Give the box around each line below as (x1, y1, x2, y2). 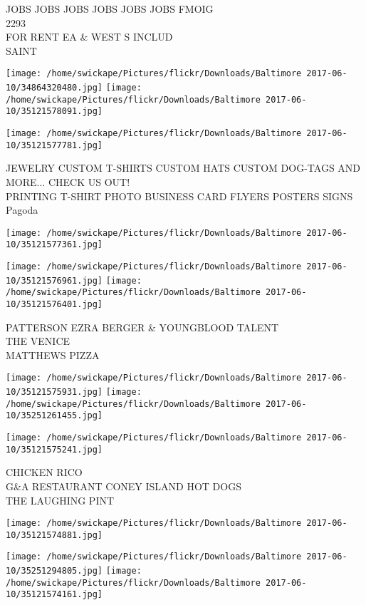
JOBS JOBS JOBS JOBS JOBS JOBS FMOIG (6, 1, 214, 16)
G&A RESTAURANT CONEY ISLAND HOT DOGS (6, 478, 241, 493)
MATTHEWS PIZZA (6, 347, 100, 362)
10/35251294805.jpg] (6, 566, 103, 576)
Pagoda (6, 202, 38, 217)
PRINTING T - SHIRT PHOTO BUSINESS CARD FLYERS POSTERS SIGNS (6, 188, 353, 203)
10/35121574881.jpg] (6, 529, 103, 540)
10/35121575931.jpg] (6, 387, 103, 398)
